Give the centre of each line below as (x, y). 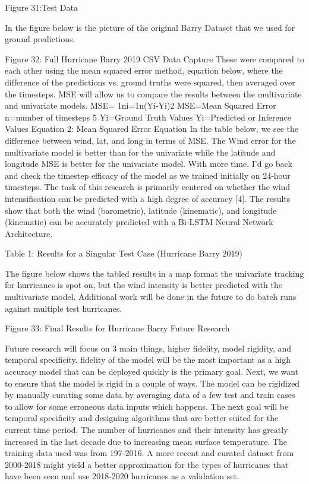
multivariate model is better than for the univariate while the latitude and (140, 152)
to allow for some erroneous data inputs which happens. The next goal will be (147, 406)
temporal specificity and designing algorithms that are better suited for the (142, 418)
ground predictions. (40, 39)
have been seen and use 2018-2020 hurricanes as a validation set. (122, 476)
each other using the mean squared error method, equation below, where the (144, 70)
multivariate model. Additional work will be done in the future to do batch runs (151, 297)
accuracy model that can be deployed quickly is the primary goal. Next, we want (152, 371)
